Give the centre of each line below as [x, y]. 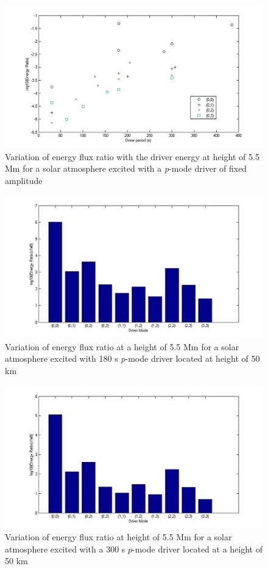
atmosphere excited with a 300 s [65, 549]
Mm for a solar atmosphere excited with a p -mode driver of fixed [126, 168]
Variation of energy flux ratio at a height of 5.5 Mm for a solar [122, 346]
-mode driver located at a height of [198, 549]
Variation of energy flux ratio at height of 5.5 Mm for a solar [118, 537]
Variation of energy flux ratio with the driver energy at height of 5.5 [132, 156]
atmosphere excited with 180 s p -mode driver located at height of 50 [132, 358]
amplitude [24, 180]
